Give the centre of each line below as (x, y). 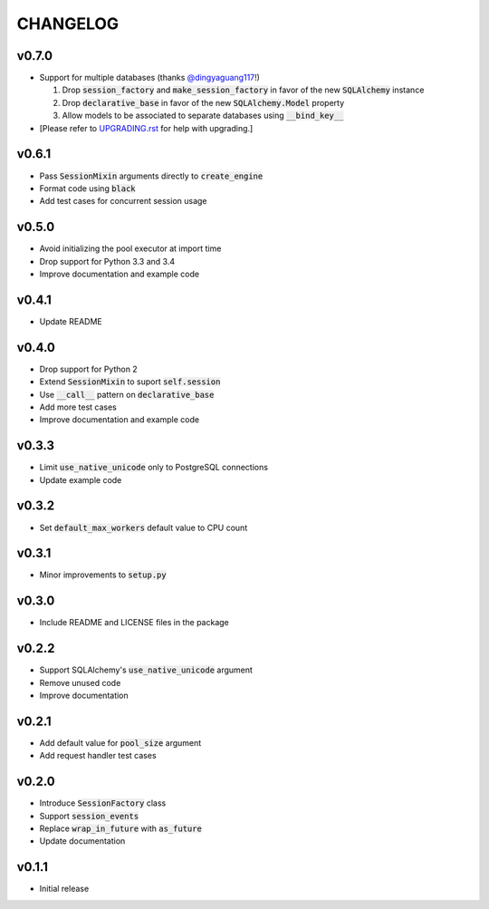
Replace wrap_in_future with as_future (121, 828)
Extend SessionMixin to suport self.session (130, 382)
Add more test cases (78, 407)
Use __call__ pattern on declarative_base (127, 394)
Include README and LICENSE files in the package (134, 623)
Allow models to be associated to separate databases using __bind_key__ (203, 116)
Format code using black (87, 188)
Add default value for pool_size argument (120, 742)
